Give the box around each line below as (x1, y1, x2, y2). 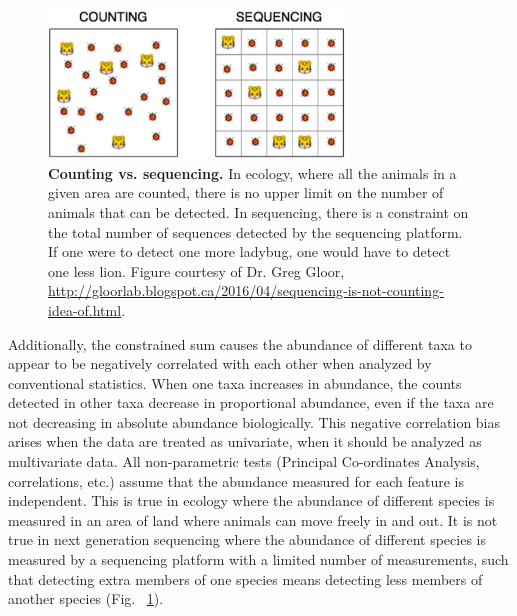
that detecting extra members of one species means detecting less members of (8, 568, 483, 589)
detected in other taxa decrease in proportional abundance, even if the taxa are (8, 392, 494, 413)
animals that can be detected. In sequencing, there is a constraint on (48, 201, 469, 222)
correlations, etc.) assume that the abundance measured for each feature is (8, 470, 464, 491)
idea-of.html (48, 299, 122, 320)
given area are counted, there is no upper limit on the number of (48, 182, 444, 203)
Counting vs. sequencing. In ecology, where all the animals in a (48, 162, 457, 183)
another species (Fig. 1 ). (8, 588, 164, 609)
